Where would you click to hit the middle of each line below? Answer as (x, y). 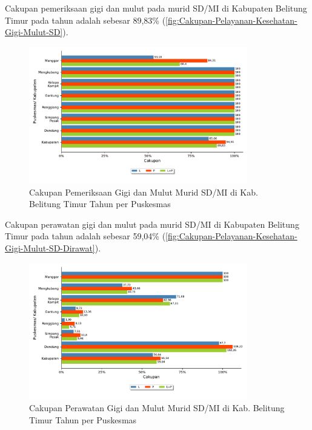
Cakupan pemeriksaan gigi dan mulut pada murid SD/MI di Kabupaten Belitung (156, 8)
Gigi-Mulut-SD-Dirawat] (50, 247)
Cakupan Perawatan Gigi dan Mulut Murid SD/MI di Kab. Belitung (157, 408)
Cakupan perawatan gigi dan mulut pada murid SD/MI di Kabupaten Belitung (152, 224)
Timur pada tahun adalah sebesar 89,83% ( (85, 20)
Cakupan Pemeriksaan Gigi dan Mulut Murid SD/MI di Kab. (144, 192)
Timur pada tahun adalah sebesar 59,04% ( (85, 236)
